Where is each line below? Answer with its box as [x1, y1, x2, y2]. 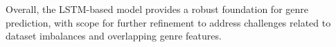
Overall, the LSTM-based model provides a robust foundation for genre [6, 2, 308, 16]
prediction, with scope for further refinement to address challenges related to [6, 15, 331, 29]
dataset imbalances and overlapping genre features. [6, 29, 222, 43]
